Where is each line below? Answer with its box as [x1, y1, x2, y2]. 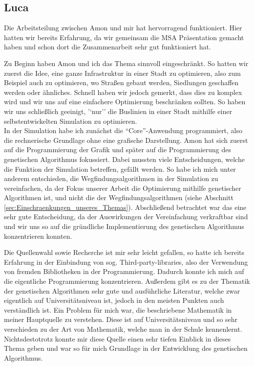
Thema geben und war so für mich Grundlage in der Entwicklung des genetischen [4, 343, 248, 353]
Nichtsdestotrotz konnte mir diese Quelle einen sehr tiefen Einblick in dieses [4, 333, 231, 343]
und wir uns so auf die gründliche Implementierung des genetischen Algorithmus [4, 221, 244, 231]
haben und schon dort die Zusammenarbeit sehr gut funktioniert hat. [4, 42, 211, 52]
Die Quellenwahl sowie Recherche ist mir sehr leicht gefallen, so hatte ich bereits [4, 247, 245, 257]
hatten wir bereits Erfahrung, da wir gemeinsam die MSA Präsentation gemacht [4, 32, 244, 42]
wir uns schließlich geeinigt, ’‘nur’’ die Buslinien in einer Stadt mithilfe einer [4, 106, 232, 116]
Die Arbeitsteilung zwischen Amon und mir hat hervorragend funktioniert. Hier [4, 23, 242, 33]
